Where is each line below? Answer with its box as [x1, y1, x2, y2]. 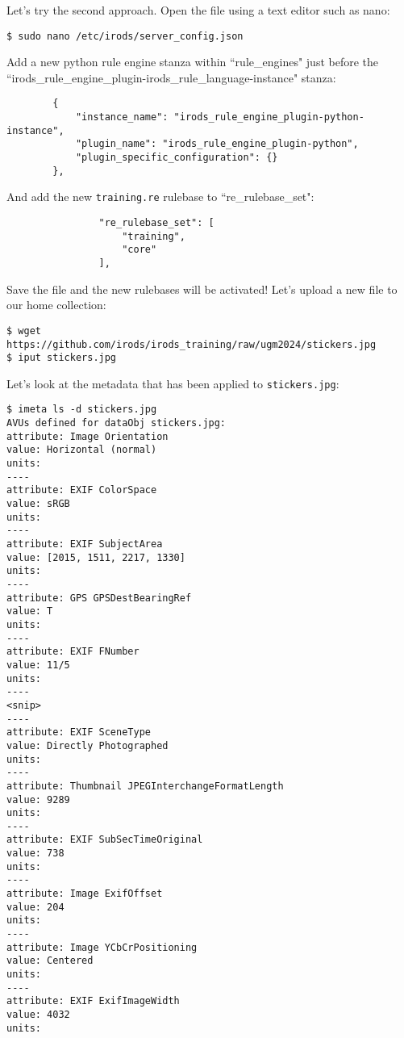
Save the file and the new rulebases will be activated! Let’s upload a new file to [6, 280, 398, 297]
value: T [6, 605, 53, 617]
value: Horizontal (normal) [6, 444, 157, 456]
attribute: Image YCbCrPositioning [6, 941, 198, 953]
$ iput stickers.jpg [6, 352, 117, 364]
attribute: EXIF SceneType [6, 726, 151, 739]
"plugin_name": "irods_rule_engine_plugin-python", [75, 138, 359, 150]
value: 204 [6, 901, 65, 913]
